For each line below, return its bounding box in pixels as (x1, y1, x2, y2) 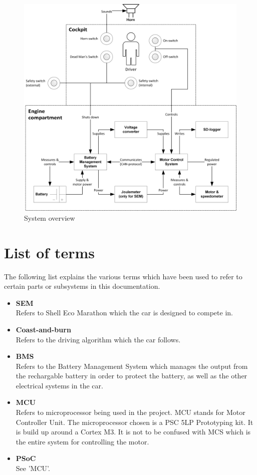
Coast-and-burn (16, 324, 71, 334)
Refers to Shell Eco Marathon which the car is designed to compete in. (16, 307, 233, 318)
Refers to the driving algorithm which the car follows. (16, 334, 181, 344)
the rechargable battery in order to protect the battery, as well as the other (16, 370, 247, 381)
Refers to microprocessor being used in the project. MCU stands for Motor (16, 407, 245, 417)
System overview (24, 212, 75, 223)
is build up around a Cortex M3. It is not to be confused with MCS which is (16, 426, 251, 437)
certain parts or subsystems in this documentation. (4, 281, 160, 291)
